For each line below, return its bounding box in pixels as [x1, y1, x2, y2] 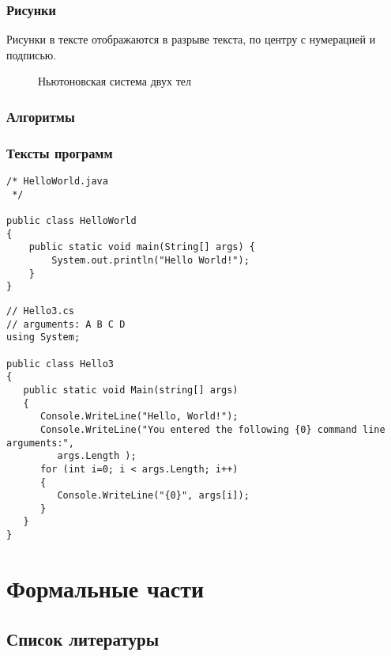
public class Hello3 [6, 358, 115, 370]
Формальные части [6, 571, 205, 604]
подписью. [6, 46, 57, 63]
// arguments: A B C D [6, 318, 126, 330]
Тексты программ [6, 142, 113, 162]
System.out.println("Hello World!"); [51, 255, 250, 266]
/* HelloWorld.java [6, 176, 108, 188]
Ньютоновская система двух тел [38, 73, 191, 89]
